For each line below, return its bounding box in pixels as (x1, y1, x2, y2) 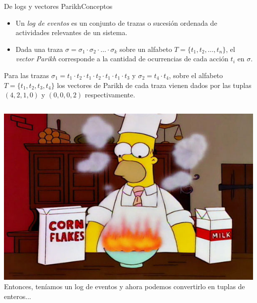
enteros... (4, 291, 31, 301)
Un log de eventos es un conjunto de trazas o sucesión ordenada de (15, 17, 217, 28)
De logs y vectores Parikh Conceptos (4, 1, 113, 11)
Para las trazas (4, 70, 49, 80)
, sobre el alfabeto (169, 70, 223, 80)
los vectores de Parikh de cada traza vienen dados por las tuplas (57, 80, 252, 90)
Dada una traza (15, 43, 63, 54)
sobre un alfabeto (119, 43, 172, 54)
